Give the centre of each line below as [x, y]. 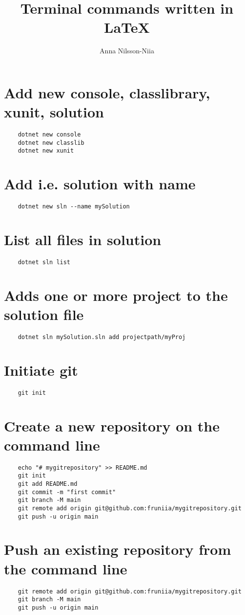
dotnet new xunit [46, 151]
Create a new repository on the [112, 425]
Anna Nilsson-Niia [127, 51]
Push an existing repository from [118, 549]
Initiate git [41, 370]
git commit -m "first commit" [67, 492]
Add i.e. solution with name [100, 184]
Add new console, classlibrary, [107, 92]
